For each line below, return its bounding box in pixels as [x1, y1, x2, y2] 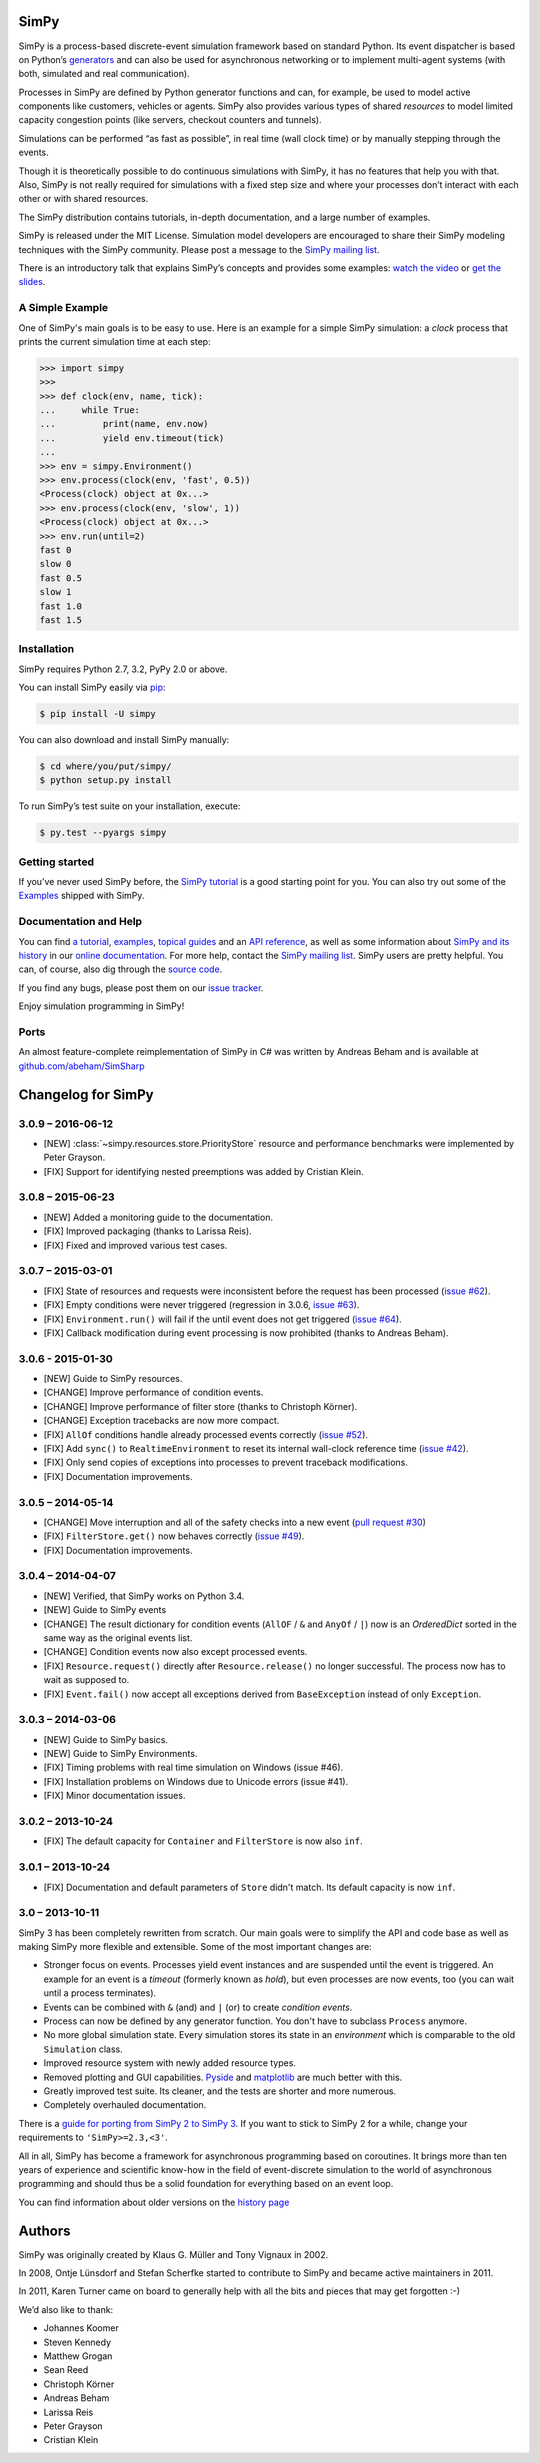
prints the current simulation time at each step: [18, 335, 211, 347]
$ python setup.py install [39, 775, 172, 786]
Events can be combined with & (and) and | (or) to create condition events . [43, 2001, 353, 2013]
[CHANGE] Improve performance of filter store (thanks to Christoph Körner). [43, 1400, 358, 1412]
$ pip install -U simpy [39, 708, 157, 720]
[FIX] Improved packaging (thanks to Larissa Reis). [43, 1225, 252, 1237]
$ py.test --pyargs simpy [39, 827, 167, 839]
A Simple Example [18, 301, 109, 315]
